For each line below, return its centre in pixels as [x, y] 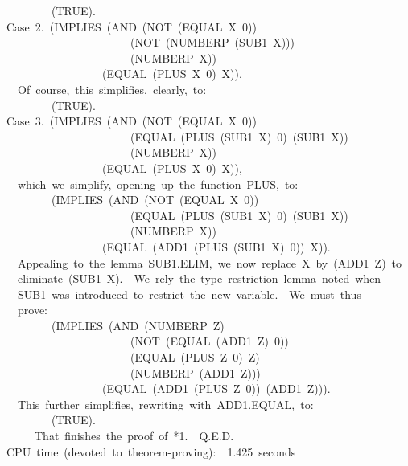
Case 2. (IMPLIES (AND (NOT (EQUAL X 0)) [132, 26]
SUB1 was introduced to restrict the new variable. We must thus [189, 294]
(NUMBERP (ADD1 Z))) [195, 372]
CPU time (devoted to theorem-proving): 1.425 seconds [151, 451]
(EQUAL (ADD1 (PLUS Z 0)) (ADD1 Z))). [216, 388]
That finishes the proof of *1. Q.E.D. [134, 436]
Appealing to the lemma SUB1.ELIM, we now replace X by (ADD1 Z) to [210, 262]
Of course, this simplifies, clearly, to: [112, 89]
